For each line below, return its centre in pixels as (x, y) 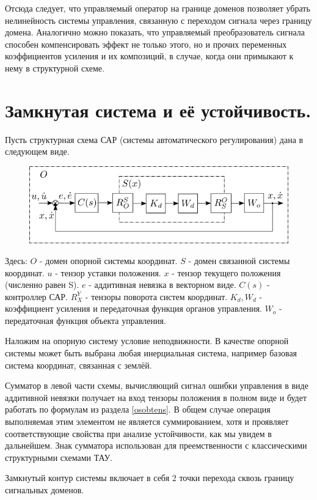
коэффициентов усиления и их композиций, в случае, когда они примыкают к (149, 56)
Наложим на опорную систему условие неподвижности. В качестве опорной (147, 341)
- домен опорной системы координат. (108, 260)
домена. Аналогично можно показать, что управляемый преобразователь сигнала (155, 32)
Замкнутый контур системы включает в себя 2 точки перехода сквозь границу (150, 478)
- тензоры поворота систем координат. (156, 296)
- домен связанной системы (239, 260)
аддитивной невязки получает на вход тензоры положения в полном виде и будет (156, 397)
